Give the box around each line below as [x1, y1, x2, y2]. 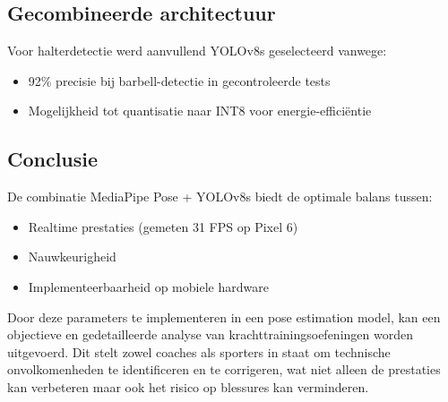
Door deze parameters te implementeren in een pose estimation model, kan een [7, 307, 441, 326]
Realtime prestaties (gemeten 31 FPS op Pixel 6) [28, 217, 298, 235]
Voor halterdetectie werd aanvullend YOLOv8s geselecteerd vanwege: [7, 41, 387, 60]
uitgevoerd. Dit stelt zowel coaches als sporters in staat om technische [7, 342, 391, 361]
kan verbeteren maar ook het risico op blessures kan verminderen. [7, 377, 369, 396]
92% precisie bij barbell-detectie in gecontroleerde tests [28, 71, 331, 90]
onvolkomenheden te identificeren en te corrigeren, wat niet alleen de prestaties [7, 360, 441, 379]
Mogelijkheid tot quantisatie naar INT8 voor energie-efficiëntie [28, 101, 372, 120]
